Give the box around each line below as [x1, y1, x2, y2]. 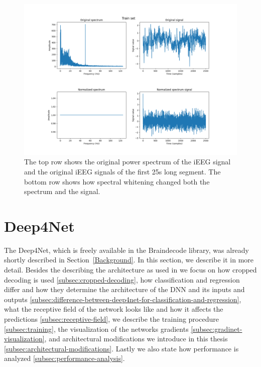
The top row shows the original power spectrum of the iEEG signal [24, 156, 231, 167]
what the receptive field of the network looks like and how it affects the [4, 304, 223, 314]
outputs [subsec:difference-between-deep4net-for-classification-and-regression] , [4, 294, 241, 304]
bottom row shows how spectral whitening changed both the [24, 176, 210, 187]
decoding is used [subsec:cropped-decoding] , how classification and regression [4, 274, 240, 285]
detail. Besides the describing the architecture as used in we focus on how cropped [4, 264, 257, 275]
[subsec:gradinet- [191, 323, 242, 334]
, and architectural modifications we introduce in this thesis [44, 333, 228, 344]
